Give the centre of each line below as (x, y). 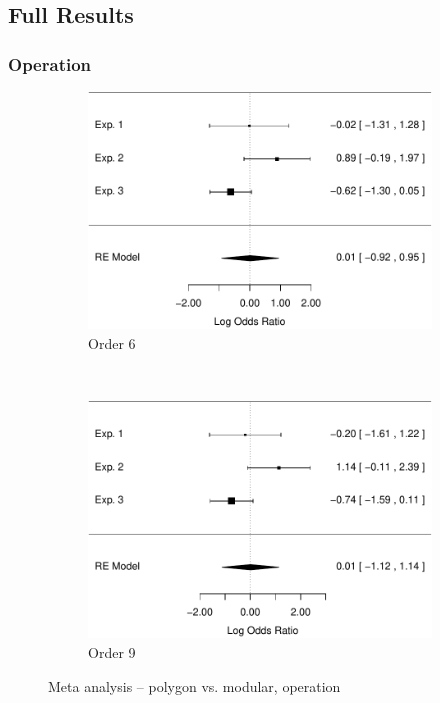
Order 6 (112, 342)
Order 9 (112, 651)
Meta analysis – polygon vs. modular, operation (194, 685)
